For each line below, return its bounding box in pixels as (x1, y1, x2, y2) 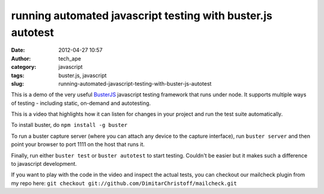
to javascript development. (11, 160, 77, 168)
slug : (11, 80, 24, 87)
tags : (11, 72, 25, 79)
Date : (11, 47, 25, 54)
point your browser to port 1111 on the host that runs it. (11, 141, 145, 148)
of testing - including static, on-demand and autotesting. (11, 99, 151, 107)
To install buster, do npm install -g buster (11, 122, 128, 129)
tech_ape (58, 54, 81, 62)
